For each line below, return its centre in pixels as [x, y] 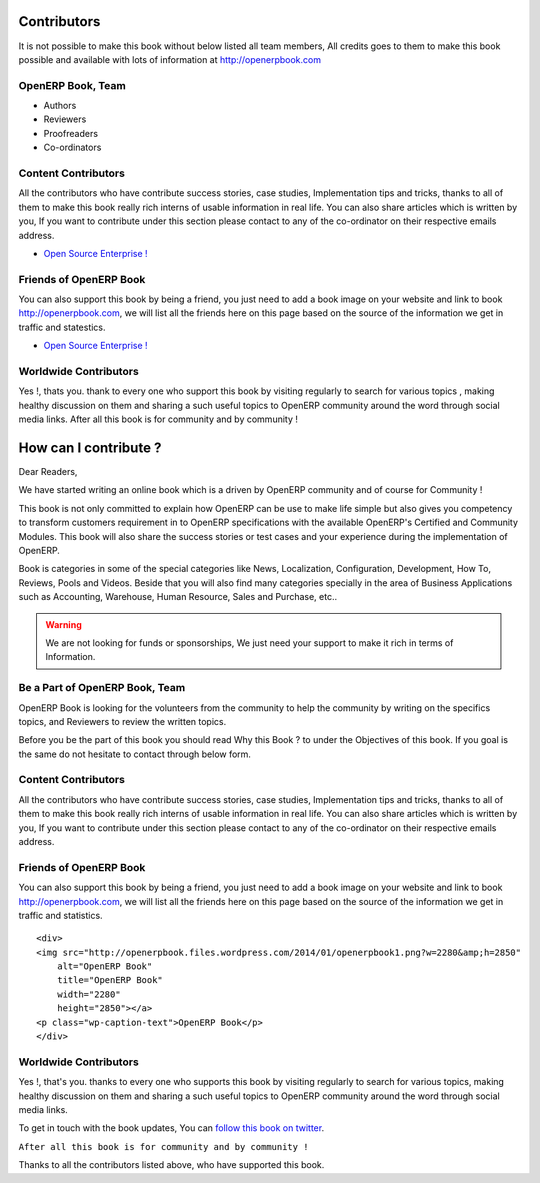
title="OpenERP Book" [110, 980]
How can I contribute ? [90, 447]
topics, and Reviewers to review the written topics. [122, 721]
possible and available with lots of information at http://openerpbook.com [170, 59]
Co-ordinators [72, 147]
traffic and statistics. [61, 915]
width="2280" [88, 994]
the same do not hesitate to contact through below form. [135, 754]
